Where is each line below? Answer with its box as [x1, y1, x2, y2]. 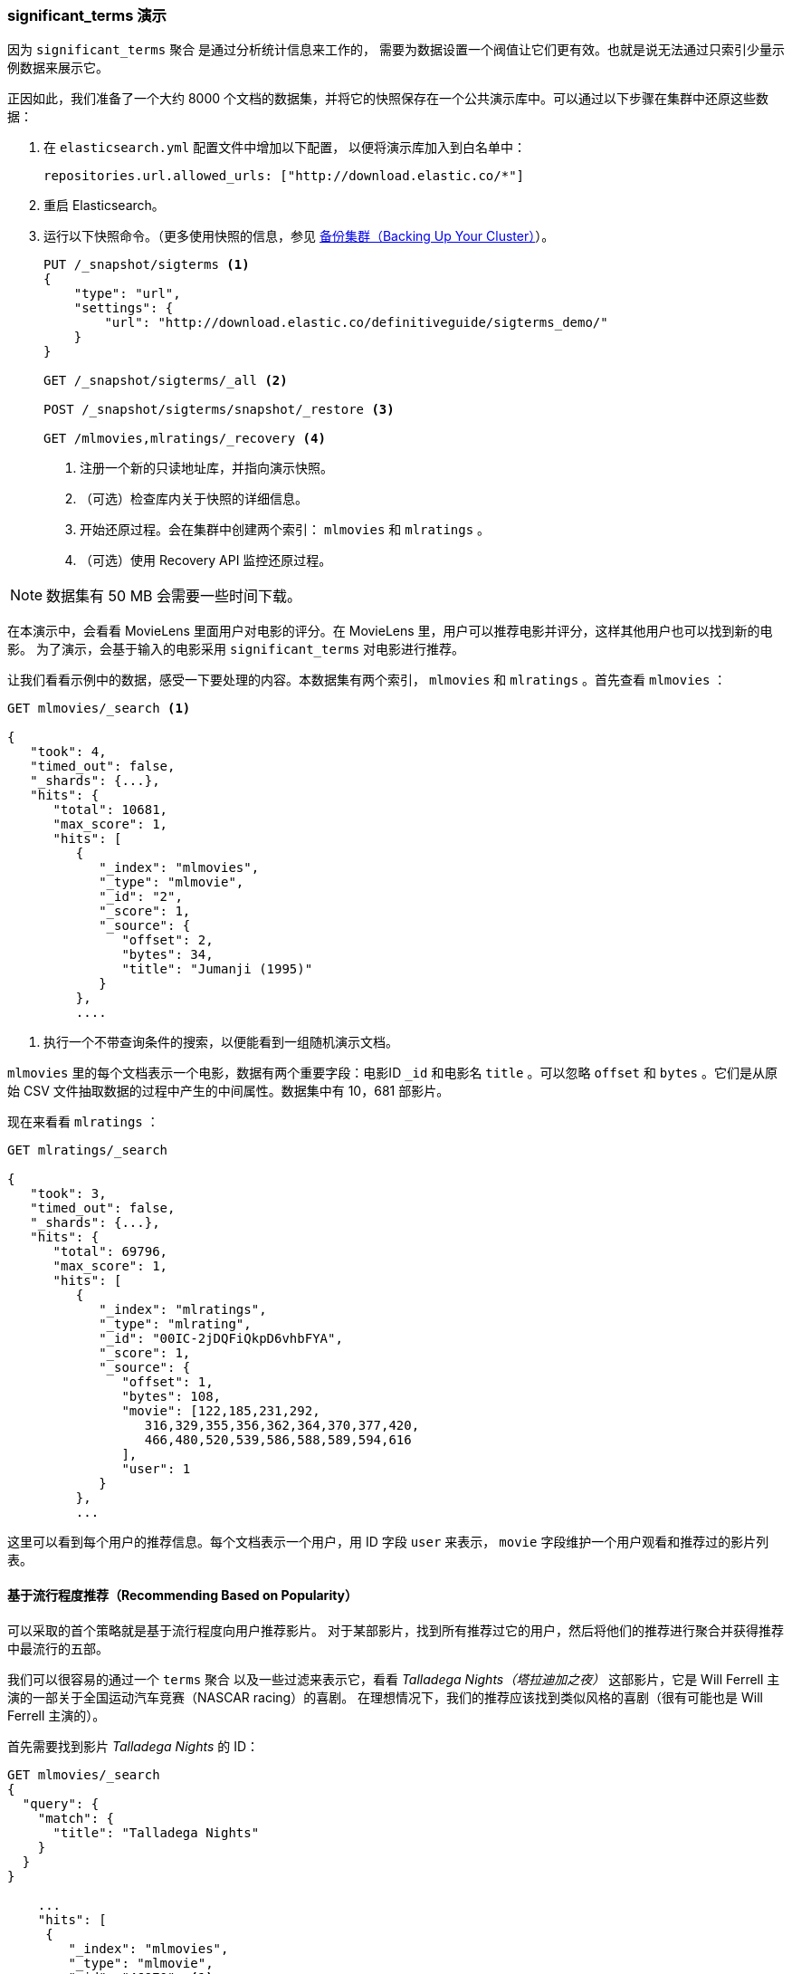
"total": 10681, [52, 802, 168, 818]
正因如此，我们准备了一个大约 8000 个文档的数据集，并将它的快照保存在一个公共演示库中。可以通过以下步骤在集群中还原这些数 [7, 91, 769, 107]
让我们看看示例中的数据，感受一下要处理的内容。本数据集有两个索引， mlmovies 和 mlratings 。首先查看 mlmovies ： [7, 672, 727, 688]
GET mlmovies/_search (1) [7, 701, 191, 716]
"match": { [37, 1810, 115, 1825]
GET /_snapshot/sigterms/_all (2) [43, 373, 288, 388]
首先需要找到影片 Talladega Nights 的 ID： [7, 1738, 260, 1754]
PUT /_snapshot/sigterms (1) [43, 257, 250, 273]
